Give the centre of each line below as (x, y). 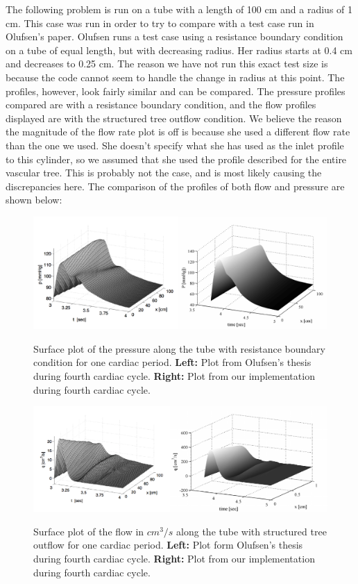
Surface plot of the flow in (89, 531)
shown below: (34, 200)
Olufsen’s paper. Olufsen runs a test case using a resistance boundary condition (174, 36)
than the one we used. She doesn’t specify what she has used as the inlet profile (175, 145)
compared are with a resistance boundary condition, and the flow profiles (161, 105)
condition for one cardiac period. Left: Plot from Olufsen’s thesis (172, 362)
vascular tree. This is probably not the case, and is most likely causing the (164, 173)
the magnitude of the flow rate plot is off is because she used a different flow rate (178, 132)
